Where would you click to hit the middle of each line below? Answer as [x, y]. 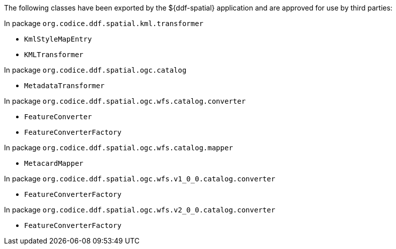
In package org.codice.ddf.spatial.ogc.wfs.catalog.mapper [119, 148]
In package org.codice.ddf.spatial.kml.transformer [104, 23]
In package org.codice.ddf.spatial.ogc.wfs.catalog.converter [125, 101]
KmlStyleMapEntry [58, 39]
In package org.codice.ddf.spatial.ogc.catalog [95, 70]
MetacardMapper [54, 163]
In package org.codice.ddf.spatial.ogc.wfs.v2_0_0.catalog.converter [140, 210]
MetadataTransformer [64, 86]
